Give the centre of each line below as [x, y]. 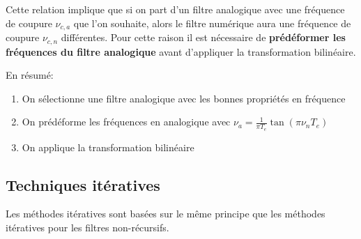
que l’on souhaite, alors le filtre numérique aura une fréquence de [212, 23]
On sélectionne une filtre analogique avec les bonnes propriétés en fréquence [184, 98]
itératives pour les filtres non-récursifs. [87, 227]
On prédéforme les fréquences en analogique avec [126, 122]
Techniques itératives [83, 184]
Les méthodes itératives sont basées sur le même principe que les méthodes [166, 214]
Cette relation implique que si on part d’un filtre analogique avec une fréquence [175, 9]
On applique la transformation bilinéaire [108, 147]
